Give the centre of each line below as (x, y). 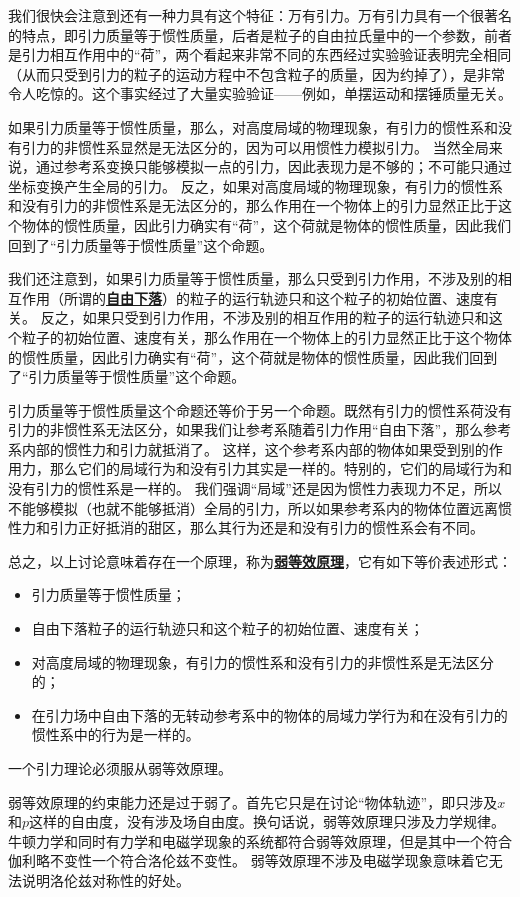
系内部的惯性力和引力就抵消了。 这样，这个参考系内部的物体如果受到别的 (248, 448)
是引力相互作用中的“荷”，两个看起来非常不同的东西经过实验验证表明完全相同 (260, 54)
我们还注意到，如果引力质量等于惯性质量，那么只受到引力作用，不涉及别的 (253, 278)
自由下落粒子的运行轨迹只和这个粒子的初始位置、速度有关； (227, 628)
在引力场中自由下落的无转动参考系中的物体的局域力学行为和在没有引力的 (269, 714)
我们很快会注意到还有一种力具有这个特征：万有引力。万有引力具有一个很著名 (260, 15)
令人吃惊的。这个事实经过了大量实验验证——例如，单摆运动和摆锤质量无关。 (260, 93)
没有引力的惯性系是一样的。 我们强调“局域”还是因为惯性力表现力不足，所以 (255, 488)
